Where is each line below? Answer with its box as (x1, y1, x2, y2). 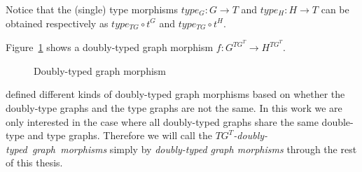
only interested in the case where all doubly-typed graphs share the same (6, 114, 319, 129)
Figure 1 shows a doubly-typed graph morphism (6, 40, 214, 55)
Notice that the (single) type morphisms (6, 2, 179, 16)
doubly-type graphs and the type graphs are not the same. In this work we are (6, 101, 342, 115)
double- (321, 114, 354, 129)
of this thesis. (6, 155, 63, 170)
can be (321, 2, 349, 16)
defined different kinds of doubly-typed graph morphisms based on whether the (6, 87, 345, 101)
